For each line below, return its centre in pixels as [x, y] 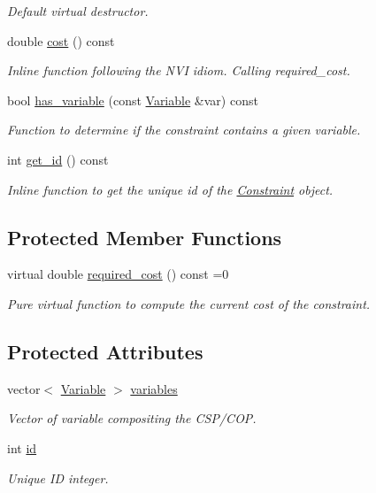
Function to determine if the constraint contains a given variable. [184, 130]
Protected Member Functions [145, 237]
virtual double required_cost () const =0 [118, 274]
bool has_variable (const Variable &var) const [133, 100]
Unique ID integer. [58, 478]
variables [154, 388]
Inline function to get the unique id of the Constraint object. [170, 189]
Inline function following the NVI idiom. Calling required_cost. [179, 70]
